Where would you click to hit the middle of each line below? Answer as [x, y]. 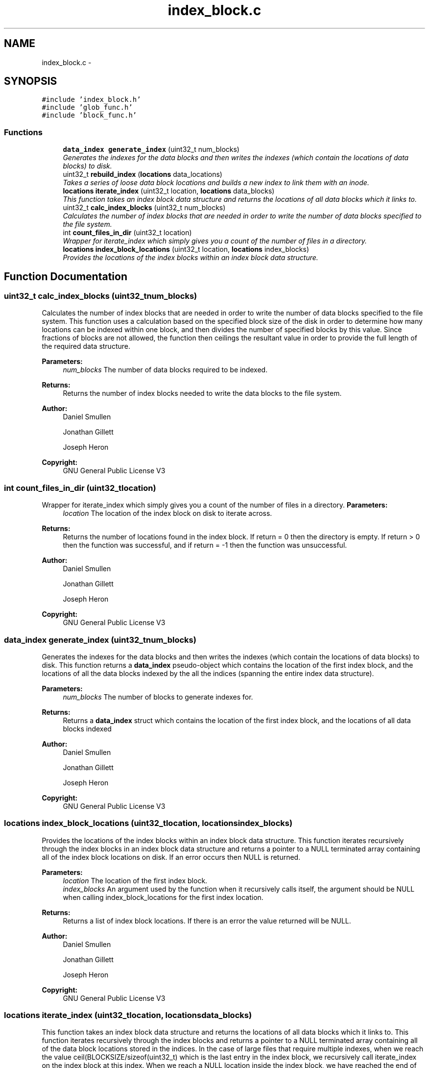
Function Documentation [66, 276]
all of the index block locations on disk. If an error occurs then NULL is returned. [171, 857]
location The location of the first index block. [135, 880]
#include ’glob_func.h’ [87, 108]
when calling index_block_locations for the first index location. [163, 897]
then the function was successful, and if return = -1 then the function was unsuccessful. [205, 545]
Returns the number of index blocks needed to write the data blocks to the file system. [202, 393]
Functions [23, 132]
